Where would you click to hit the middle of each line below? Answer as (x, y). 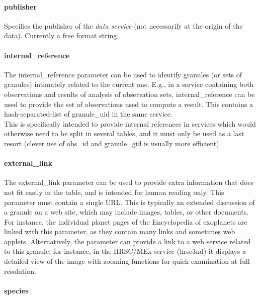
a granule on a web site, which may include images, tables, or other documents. (126, 212)
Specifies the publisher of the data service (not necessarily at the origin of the (123, 25)
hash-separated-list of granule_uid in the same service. (88, 114)
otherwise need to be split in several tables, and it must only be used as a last (124, 133)
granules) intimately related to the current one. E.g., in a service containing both (129, 84)
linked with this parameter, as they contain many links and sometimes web (120, 231)
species (16, 290)
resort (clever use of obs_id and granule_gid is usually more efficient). (113, 143)
